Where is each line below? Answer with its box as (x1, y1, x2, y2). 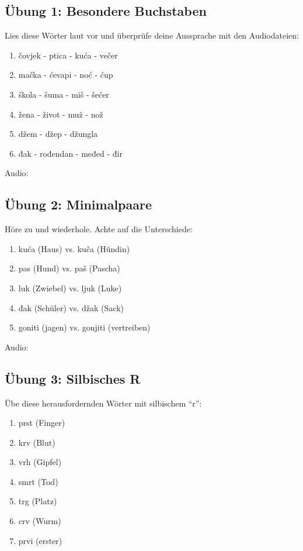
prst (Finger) (18, 416, 65, 429)
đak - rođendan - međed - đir (18, 147, 123, 159)
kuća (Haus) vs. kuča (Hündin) (18, 242, 130, 254)
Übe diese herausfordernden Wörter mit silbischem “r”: (5, 397, 202, 409)
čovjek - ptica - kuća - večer (18, 49, 118, 61)
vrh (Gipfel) (18, 456, 62, 468)
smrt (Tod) (18, 475, 58, 487)
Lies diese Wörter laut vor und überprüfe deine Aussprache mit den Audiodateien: (5, 29, 299, 42)
